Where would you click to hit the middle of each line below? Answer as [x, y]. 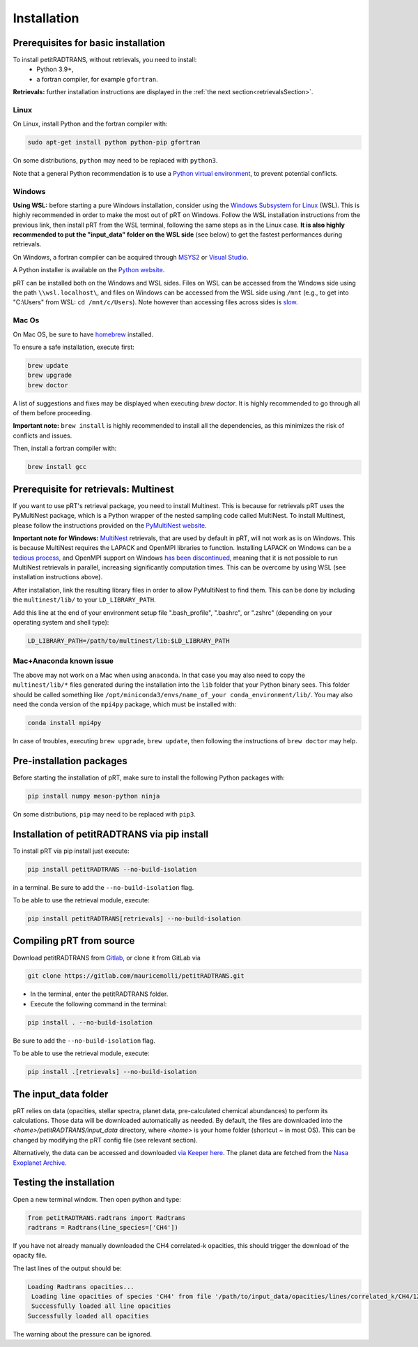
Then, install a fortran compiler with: [65, 448]
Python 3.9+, [55, 69]
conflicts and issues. [42, 436]
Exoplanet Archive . [40, 1163]
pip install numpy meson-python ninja [94, 796]
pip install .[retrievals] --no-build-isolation [112, 1072]
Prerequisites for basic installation [89, 43]
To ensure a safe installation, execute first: [74, 347]
